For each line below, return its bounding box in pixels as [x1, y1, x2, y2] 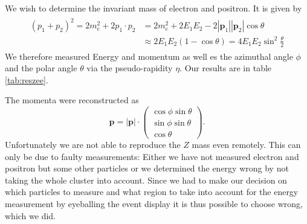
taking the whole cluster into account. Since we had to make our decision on [5, 173, 287, 186]
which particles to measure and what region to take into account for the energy [5, 185, 299, 198]
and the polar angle [5, 62, 77, 74]
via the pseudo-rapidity [86, 62, 173, 74]
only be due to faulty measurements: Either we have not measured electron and [5, 150, 299, 162]
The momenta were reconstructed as [5, 94, 139, 106]
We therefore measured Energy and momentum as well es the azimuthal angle [5, 50, 293, 62]
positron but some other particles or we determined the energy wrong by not [5, 162, 289, 174]
